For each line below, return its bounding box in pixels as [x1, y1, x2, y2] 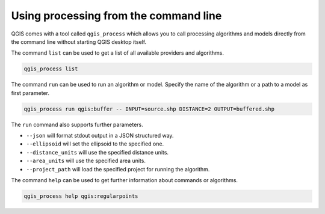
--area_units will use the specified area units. [26, 157, 146, 165]
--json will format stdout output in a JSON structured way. [26, 132, 174, 139]
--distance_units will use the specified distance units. [26, 148, 169, 156]
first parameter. [11, 89, 49, 96]
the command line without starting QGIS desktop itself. [11, 38, 147, 45]
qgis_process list [23, 66, 78, 72]
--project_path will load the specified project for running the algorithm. [26, 165, 210, 173]
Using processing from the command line [11, 9, 222, 22]
